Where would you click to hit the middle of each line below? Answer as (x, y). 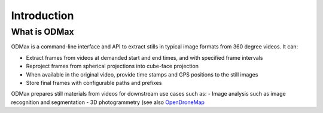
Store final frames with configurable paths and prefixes (94, 83)
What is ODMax (42, 32)
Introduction (42, 16)
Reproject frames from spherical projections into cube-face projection (112, 66)
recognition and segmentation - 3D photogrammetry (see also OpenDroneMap (108, 102)
